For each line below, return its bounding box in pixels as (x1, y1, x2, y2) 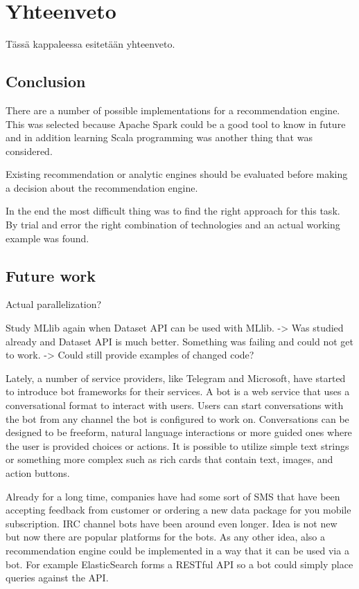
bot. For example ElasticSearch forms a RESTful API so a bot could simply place (6, 556, 353, 571)
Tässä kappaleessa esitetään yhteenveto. (6, 37, 175, 51)
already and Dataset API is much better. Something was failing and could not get (6, 334, 353, 348)
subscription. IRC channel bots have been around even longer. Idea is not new (6, 516, 338, 530)
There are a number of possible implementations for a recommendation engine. (6, 102, 340, 117)
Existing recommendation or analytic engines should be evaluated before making (6, 167, 348, 181)
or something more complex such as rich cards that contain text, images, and (6, 452, 333, 466)
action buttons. (6, 466, 70, 480)
